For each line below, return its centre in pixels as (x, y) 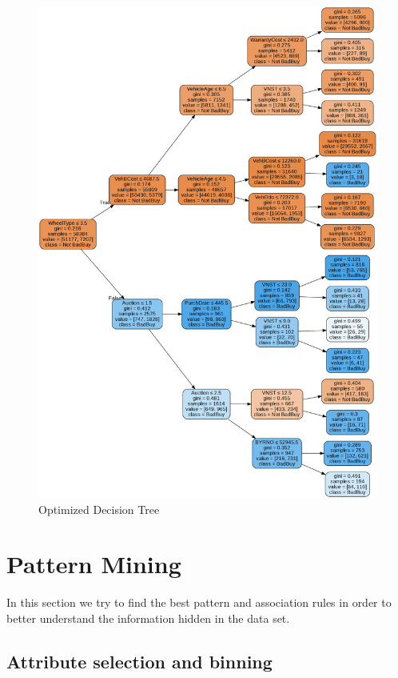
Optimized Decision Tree (99, 509)
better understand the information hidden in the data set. (148, 618)
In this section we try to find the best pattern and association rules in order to (199, 602)
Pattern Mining (94, 564)
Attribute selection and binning (139, 661)
